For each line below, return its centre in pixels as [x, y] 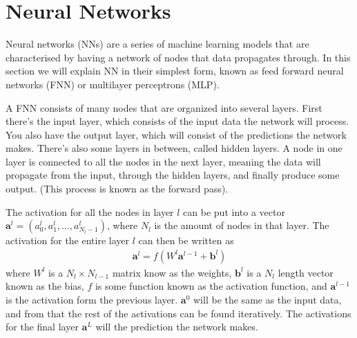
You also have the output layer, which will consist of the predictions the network [176, 134]
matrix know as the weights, [172, 272]
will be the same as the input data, [268, 300]
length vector [306, 272]
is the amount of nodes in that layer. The [242, 225]
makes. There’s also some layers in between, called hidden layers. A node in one [174, 148]
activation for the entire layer [68, 240]
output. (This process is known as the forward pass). [117, 189]
